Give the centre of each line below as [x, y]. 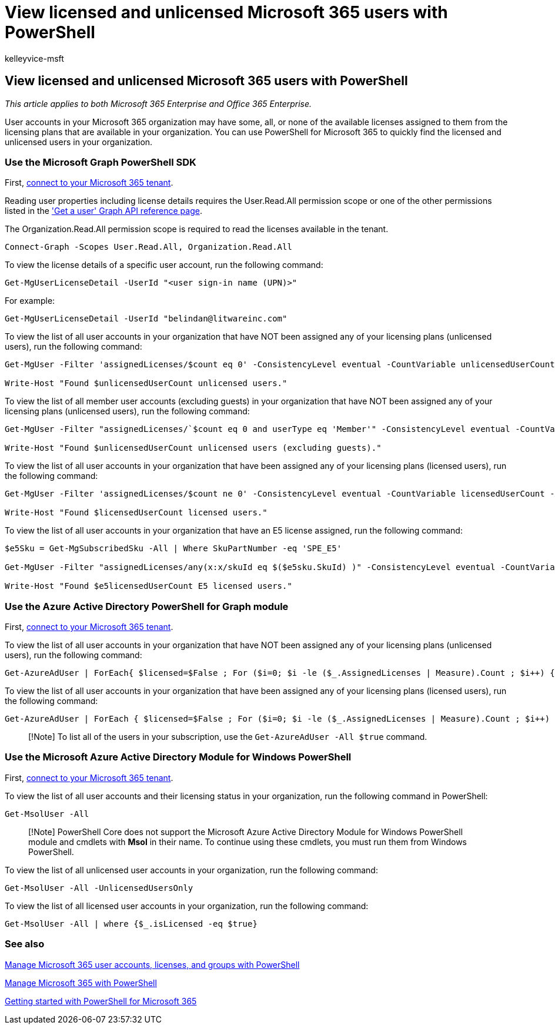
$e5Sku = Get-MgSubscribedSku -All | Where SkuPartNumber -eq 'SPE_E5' [173, 549]
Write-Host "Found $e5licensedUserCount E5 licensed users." [148, 586]
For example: [30, 301]
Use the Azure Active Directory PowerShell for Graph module [147, 606]
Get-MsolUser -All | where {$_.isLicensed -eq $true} [131, 924]
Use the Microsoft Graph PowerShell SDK [101, 162]
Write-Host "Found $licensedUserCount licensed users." [136, 513]
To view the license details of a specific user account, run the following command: [164, 265]
